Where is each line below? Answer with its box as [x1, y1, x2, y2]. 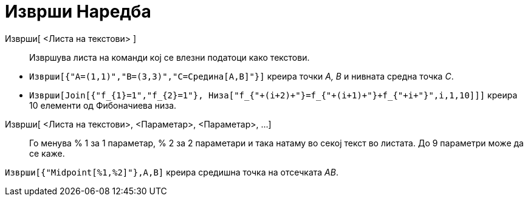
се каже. [29, 148, 65, 158]
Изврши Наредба [5, 1, 151, 22]
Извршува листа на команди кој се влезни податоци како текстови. [29, 52, 310, 63]
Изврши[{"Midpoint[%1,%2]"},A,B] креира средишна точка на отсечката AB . [5, 166, 338, 177]
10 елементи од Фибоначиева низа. [29, 100, 177, 111]
